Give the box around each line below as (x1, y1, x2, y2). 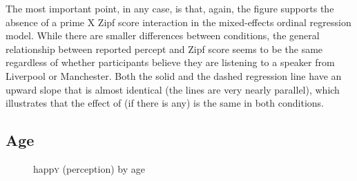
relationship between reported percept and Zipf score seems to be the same (6, 41, 323, 56)
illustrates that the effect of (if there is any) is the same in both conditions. (6, 96, 324, 110)
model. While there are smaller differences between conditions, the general (6, 28, 320, 43)
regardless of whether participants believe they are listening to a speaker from (6, 55, 335, 70)
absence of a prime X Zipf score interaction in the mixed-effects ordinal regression (6, 14, 351, 29)
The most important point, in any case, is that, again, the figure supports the (6, 1, 334, 15)
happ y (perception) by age (33, 161, 145, 175)
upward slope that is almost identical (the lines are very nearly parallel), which (6, 82, 340, 96)
